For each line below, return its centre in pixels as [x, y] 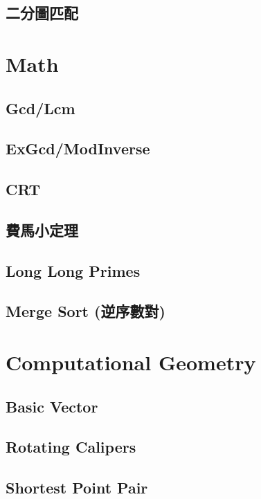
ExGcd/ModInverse [78, 148]
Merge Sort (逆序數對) [85, 311]
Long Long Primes [73, 270]
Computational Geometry [131, 362]
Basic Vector [52, 406]
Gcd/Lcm [40, 108]
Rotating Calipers [71, 447]
